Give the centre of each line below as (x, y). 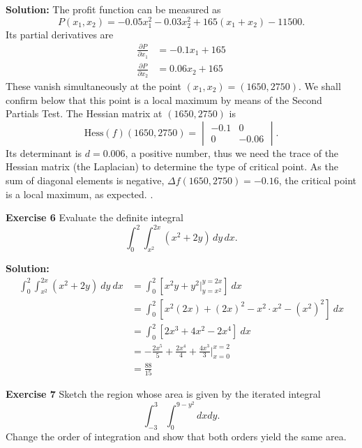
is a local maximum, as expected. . (80, 194)
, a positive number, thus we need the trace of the (232, 152)
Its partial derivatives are (60, 34)
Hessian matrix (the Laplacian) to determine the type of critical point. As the (172, 166)
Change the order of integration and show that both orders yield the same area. (176, 436)
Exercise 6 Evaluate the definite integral (95, 217)
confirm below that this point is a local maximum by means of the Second (164, 99)
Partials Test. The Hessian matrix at (84, 113)
